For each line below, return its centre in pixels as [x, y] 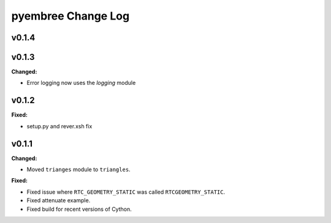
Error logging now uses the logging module [81, 83]
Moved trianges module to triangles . [79, 170]
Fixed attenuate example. [59, 200]
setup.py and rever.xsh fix [59, 126]
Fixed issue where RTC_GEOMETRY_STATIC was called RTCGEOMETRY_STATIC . [126, 192]
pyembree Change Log [70, 16]
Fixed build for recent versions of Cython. [79, 209]
